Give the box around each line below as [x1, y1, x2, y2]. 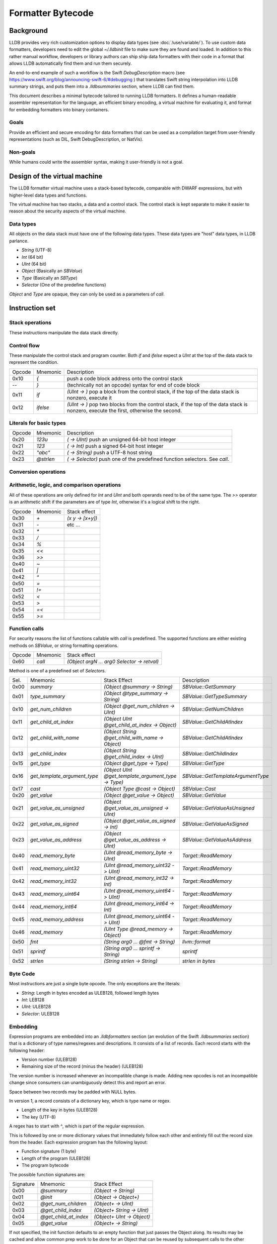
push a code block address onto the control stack [67, 375, 183, 382]
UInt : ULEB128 [21, 1004, 51, 1010]
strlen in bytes [182, 958, 215, 965]
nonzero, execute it [67, 394, 112, 401]
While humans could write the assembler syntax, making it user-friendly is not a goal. [9, 159, 184, 165]
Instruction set [9, 304, 56, 312]
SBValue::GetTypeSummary [182, 693, 247, 700]
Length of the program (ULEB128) [21, 1155, 91, 1161]
